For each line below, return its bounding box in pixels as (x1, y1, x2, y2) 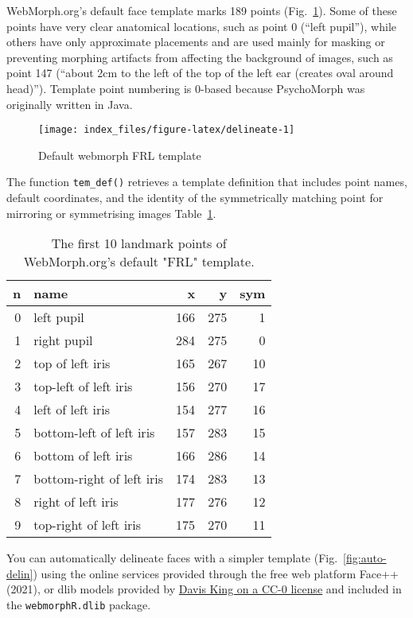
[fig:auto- (343, 550, 387, 566)
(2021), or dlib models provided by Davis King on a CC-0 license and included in (6, 581, 402, 597)
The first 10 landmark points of (51, 234, 227, 253)
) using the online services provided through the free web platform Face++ (33, 565, 399, 581)
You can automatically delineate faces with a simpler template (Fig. (6, 550, 338, 566)
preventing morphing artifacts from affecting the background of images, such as (6, 49, 393, 65)
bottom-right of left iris (33, 469, 164, 488)
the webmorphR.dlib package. (6, 597, 151, 613)
